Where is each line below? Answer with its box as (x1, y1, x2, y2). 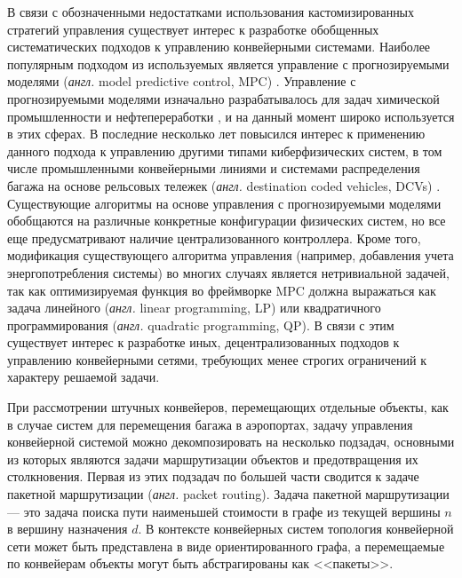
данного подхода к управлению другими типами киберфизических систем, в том (7, 141, 442, 160)
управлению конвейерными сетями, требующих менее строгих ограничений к (7, 350, 426, 368)
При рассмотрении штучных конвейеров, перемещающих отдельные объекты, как (7, 398, 449, 416)
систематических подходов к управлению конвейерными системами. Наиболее (7, 37, 431, 56)
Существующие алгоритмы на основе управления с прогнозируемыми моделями (7, 194, 442, 212)
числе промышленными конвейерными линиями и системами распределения (7, 159, 420, 178)
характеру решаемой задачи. (7, 368, 160, 386)
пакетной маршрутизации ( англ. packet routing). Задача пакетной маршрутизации (7, 485, 450, 503)
